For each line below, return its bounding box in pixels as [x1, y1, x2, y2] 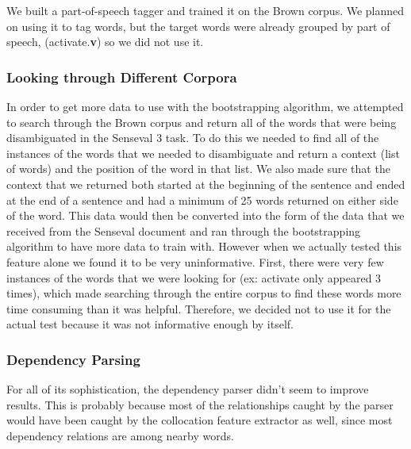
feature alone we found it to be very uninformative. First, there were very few [6, 253, 384, 270]
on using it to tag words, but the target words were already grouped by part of [6, 17, 390, 34]
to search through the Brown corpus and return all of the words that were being [6, 113, 397, 130]
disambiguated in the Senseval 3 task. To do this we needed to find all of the [6, 129, 379, 146]
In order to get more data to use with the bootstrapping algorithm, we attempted [6, 98, 404, 114]
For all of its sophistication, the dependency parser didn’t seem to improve [6, 381, 369, 397]
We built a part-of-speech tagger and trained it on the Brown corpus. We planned [6, 2, 405, 18]
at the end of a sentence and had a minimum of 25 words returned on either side [6, 191, 398, 208]
